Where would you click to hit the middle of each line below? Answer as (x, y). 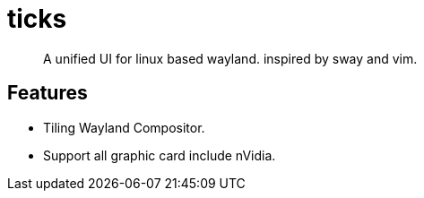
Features (48, 93)
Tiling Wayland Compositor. (124, 127)
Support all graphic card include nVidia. (160, 155)
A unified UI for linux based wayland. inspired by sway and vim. (230, 58)
